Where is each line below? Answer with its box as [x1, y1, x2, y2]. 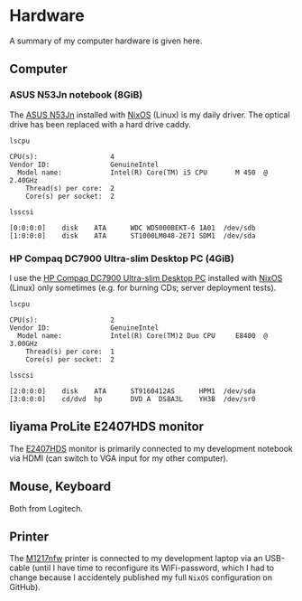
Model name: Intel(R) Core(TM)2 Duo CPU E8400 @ [17, 331, 269, 340]
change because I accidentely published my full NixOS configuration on [9, 572, 273, 583]
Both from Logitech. [9, 502, 84, 513]
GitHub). [9, 582, 41, 593]
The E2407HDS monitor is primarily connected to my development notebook [9, 443, 293, 454]
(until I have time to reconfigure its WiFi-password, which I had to [32, 562, 275, 574]
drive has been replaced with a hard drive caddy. [9, 118, 192, 129]
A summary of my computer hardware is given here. [9, 35, 203, 46]
